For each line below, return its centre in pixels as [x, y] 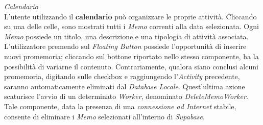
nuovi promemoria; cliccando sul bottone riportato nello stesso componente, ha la [131, 56]
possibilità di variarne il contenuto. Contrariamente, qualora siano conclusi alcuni [131, 66]
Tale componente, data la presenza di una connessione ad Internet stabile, [120, 106]
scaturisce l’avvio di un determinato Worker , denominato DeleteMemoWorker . [126, 96]
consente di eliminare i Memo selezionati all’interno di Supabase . [104, 116]
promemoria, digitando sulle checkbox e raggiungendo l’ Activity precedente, [122, 76]
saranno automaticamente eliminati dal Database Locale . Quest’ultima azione [125, 86]
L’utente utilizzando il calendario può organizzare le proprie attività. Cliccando [130, 16]
